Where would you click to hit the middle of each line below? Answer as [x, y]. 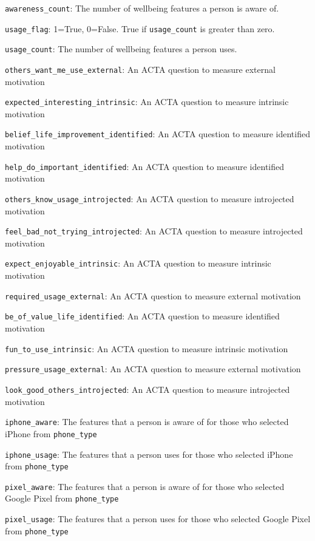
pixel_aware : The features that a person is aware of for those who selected [145, 486]
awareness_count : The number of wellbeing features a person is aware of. [142, 8]
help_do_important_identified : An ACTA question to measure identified [145, 166]
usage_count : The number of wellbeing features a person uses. [121, 49]
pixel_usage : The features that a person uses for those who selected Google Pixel [158, 519]
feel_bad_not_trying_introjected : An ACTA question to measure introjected [154, 231]
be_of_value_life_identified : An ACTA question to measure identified [142, 316]
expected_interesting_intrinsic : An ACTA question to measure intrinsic [147, 102]
